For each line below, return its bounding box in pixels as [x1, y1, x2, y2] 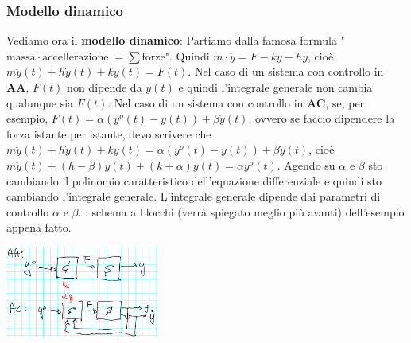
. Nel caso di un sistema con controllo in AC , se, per [107, 94, 365, 111]
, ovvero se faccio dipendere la [248, 110, 395, 127]
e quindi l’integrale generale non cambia [178, 79, 373, 95]
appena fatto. [6, 219, 72, 236]
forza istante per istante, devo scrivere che [6, 125, 211, 142]
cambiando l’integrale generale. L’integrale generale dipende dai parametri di [6, 188, 381, 205]
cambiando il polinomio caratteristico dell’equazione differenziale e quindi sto [6, 172, 382, 189]
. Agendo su [277, 156, 335, 173]
